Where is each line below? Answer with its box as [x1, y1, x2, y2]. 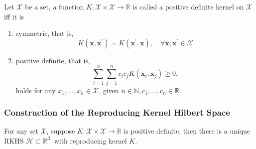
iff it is [4, 11, 24, 21]
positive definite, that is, [15, 55, 90, 65]
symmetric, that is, [15, 28, 74, 38]
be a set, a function [24, 1, 84, 11]
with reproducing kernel [54, 135, 127, 146]
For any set [4, 126, 38, 136]
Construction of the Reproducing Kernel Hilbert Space [4, 106, 230, 119]
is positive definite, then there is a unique [124, 126, 251, 136]
